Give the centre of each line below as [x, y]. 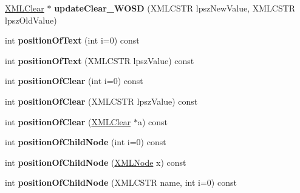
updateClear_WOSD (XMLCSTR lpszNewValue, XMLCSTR [175, 8]
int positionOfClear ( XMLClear [68, 121]
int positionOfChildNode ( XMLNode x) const [96, 162]
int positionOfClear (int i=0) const [74, 81]
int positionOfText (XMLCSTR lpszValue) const [100, 60]
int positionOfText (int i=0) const [72, 40]
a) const [152, 121]
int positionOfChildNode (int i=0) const [86, 142]
